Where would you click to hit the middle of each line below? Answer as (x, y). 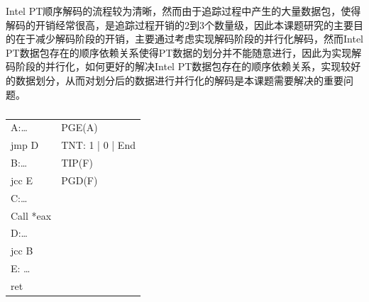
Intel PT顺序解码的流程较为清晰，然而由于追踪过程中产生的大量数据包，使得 (183, 11)
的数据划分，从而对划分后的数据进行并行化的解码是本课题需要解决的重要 (175, 80)
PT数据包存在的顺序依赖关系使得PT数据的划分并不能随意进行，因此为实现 (179, 52)
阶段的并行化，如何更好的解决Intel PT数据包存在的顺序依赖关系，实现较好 (188, 66)
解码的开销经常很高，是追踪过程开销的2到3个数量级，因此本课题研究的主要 (180, 24)
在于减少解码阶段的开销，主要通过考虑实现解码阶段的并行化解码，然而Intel (189, 39)
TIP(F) (77, 163)
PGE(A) (79, 127)
